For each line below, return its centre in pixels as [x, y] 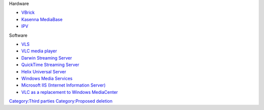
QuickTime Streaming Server [50, 65]
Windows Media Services [47, 78]
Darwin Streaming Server [47, 58]
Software [18, 35]
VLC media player [39, 51]
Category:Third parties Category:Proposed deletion [61, 101]
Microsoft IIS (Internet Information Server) [64, 85]
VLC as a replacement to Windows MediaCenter [70, 92]
